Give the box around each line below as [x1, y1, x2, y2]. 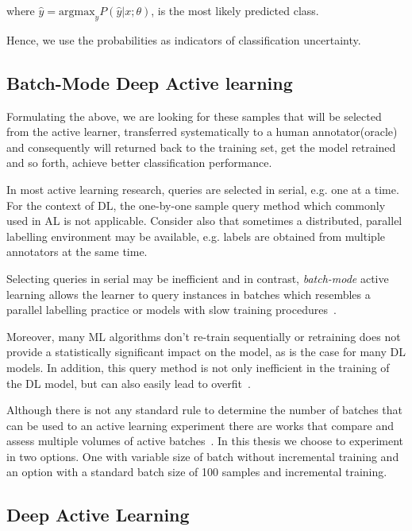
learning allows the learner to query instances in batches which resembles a [6, 285, 371, 302]
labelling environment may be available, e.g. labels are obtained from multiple [6, 227, 385, 244]
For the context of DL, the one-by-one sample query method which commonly [6, 196, 386, 213]
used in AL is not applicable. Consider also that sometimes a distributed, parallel [6, 212, 402, 229]
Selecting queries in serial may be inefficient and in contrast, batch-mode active [6, 269, 389, 286]
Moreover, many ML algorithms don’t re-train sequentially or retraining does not [6, 328, 401, 344]
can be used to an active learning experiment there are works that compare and [6, 417, 395, 433]
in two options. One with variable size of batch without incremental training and [6, 448, 399, 464]
